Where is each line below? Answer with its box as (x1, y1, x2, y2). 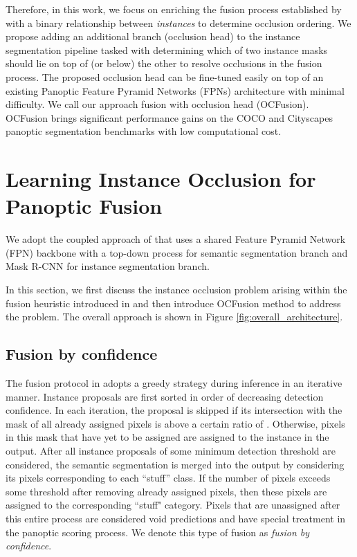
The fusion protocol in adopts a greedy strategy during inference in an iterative (6, 376, 342, 390)
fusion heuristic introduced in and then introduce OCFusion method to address (6, 295, 341, 310)
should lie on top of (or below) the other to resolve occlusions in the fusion (6, 56, 322, 71)
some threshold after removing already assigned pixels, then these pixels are (6, 484, 327, 498)
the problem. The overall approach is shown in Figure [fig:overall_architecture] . (6, 309, 343, 324)
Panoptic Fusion (6, 192, 163, 220)
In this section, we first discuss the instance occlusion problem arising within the (6, 282, 347, 297)
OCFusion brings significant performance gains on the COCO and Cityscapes (6, 110, 333, 125)
